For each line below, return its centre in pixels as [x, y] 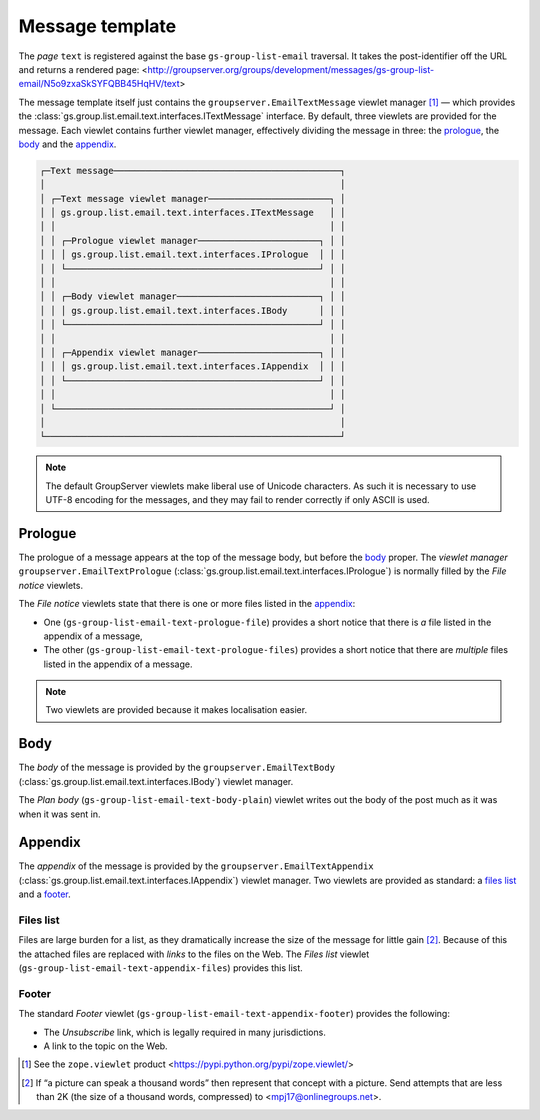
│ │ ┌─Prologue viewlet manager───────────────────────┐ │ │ [192, 240]
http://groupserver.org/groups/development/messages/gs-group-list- [291, 69]
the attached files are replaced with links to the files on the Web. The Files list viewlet [194, 954]
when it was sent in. [59, 814]
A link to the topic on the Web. [106, 1046]
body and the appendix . [67, 144]
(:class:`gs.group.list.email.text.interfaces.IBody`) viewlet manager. [156, 781]
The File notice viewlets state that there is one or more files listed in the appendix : [187, 604]
